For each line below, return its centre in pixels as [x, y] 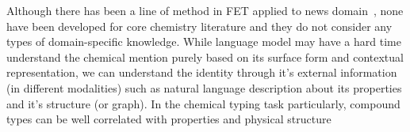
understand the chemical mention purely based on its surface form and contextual [205, 57]
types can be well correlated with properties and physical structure [169, 119]
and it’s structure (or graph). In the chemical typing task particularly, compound [203, 103]
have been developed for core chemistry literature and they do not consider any [199, 26]
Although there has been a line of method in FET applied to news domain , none [205, 10]
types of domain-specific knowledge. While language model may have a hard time [204, 41]
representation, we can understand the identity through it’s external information [202, 72]
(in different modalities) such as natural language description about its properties [204, 87]
